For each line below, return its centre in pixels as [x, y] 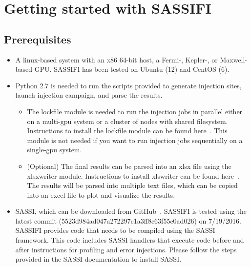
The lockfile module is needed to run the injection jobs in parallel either [135, 111]
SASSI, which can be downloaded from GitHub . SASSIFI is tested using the [131, 211]
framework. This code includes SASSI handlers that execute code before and [130, 240]
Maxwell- [234, 59]
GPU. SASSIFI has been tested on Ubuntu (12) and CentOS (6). [132, 69]
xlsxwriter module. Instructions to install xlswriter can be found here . [133, 175]
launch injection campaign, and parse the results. [89, 95]
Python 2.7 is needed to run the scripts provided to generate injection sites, [128, 85]
